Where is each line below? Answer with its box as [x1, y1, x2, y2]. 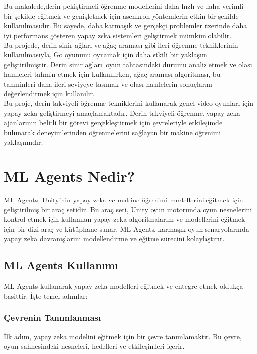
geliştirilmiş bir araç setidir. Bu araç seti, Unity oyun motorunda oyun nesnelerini [4, 204, 252, 214]
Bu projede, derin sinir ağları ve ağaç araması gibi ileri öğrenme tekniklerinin [4, 40, 238, 50]
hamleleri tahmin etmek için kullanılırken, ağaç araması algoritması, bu [4, 69, 221, 79]
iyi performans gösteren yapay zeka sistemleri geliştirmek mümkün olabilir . [4, 30, 232, 40]
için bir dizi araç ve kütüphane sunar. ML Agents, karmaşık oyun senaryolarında [4, 223, 249, 234]
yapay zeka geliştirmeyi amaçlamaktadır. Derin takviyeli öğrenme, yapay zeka [4, 107, 240, 118]
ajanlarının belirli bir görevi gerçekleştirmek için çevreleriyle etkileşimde [4, 117, 223, 128]
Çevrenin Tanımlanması [4, 311, 101, 324]
